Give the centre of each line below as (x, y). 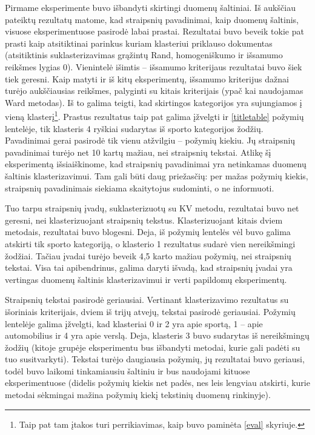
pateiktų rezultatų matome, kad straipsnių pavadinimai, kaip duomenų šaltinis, (152, 19)
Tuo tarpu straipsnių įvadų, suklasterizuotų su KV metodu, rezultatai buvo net (152, 208)
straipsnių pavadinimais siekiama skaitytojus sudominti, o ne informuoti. (140, 188)
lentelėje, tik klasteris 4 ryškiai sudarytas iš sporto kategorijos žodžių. (134, 128)
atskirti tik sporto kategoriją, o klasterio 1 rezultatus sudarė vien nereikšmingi (150, 243)
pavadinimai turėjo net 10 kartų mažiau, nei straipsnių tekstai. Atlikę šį (138, 152)
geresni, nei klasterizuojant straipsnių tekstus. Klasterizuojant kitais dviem (144, 220)
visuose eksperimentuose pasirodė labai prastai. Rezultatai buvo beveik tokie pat (154, 31)
